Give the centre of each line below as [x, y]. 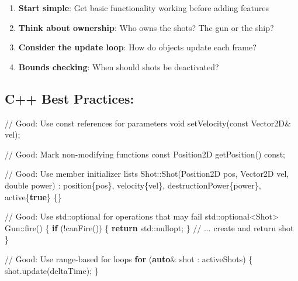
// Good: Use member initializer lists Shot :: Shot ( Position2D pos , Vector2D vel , [147, 174]
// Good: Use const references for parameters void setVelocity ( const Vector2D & [148, 123]
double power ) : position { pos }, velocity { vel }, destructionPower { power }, [133, 185]
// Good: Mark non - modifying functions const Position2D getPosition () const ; [145, 154]
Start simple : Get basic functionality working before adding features [143, 8]
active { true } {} [33, 196]
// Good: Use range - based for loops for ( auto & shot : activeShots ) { [129, 258]
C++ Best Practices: [70, 98]
